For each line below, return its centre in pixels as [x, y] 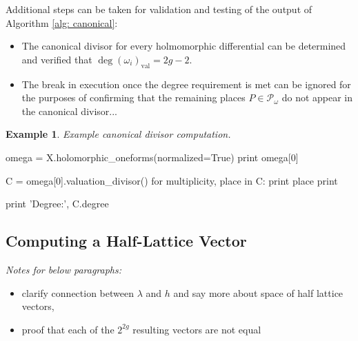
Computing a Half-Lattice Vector [126, 241]
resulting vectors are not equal [197, 329]
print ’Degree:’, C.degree [57, 204]
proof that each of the [68, 329]
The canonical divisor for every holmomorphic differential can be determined [184, 46]
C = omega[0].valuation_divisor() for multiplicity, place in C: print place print [172, 180]
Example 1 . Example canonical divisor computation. [118, 134]
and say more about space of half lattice [258, 292]
